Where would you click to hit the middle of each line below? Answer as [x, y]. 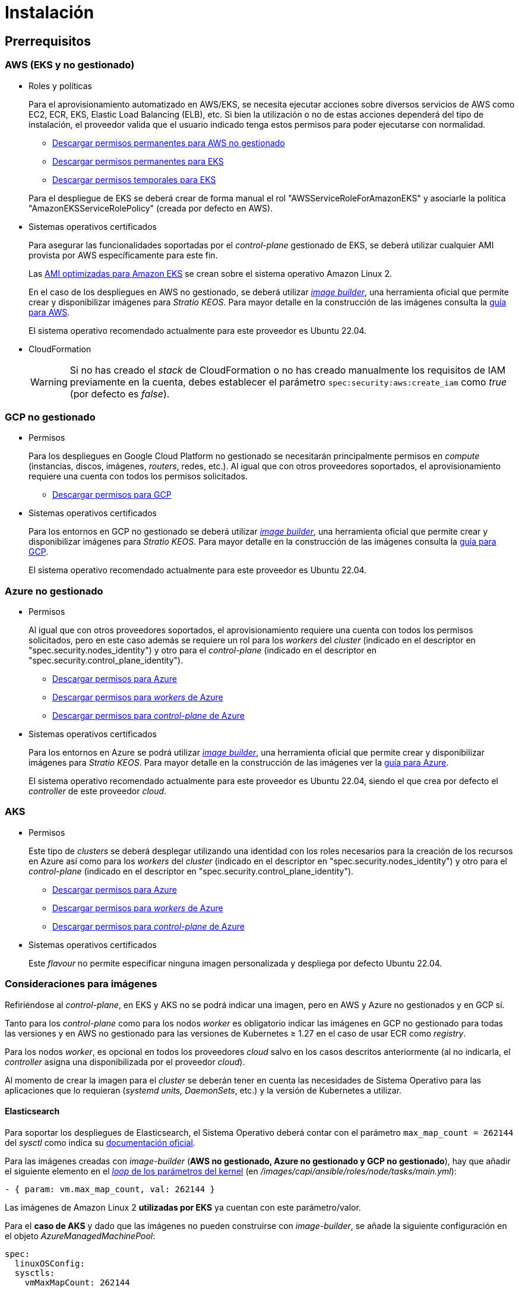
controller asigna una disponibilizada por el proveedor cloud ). [125, 1062]
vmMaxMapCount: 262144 [77, 1282]
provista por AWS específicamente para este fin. [123, 255]
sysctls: [35, 1273]
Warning [49, 382]
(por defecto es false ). [120, 394]
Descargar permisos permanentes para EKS [138, 161]
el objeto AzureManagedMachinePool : [80, 1236]
